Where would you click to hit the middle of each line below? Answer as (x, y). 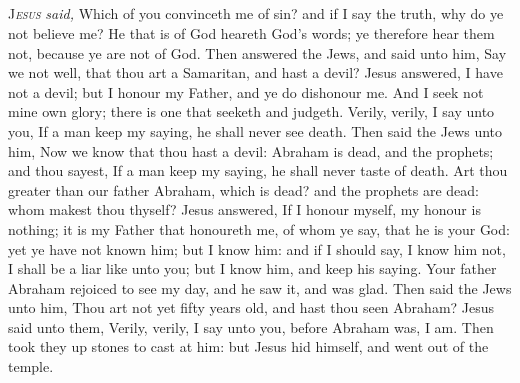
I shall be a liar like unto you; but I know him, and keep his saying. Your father (252, 268)
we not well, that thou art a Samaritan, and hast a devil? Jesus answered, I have (255, 72)
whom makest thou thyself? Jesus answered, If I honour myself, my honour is (244, 209)
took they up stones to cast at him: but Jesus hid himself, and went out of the (248, 346)
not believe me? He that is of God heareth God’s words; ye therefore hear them (251, 32)
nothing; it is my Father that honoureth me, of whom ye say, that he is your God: (259, 228)
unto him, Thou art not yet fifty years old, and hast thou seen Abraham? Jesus (251, 307)
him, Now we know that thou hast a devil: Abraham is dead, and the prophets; (251, 150)
